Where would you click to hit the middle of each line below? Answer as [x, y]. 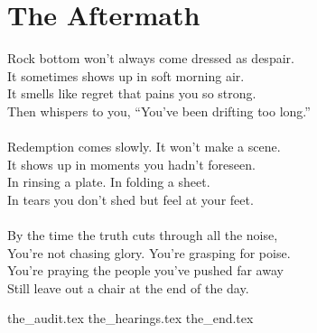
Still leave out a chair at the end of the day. [128, 287]
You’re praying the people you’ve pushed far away [145, 270]
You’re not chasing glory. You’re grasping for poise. [149, 252]
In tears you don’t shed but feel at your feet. [131, 199]
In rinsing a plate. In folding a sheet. [109, 182]
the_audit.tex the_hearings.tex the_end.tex [131, 318]
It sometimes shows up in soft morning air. [126, 75]
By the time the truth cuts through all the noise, [143, 235]
